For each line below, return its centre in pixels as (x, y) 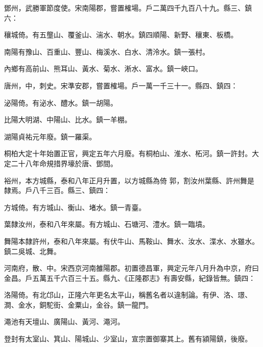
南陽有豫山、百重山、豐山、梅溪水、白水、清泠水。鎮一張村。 (107, 51)
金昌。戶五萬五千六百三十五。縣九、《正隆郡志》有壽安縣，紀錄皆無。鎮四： (130, 278)
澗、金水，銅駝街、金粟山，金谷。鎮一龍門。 (78, 304)
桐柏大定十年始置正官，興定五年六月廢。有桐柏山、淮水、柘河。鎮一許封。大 (131, 153)
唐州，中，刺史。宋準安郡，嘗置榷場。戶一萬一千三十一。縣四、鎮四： (121, 85)
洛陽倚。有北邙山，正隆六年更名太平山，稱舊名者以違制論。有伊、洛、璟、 (128, 295)
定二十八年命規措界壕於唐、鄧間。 (61, 163)
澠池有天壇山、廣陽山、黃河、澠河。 (64, 321)
